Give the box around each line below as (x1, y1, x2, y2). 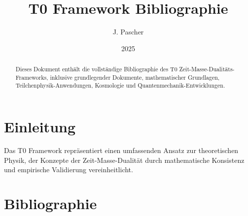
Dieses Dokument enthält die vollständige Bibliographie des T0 (15, 65, 177, 73)
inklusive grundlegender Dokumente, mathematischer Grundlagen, (50, 73, 220, 81)
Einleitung (4, 117, 76, 137)
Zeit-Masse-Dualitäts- (179, 65, 235, 73)
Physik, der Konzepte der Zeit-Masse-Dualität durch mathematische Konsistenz (4, 154, 245, 165)
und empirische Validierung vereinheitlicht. (4, 164, 133, 175)
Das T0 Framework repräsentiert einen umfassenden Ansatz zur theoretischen (4, 145, 239, 155)
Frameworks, (15, 73, 48, 81)
